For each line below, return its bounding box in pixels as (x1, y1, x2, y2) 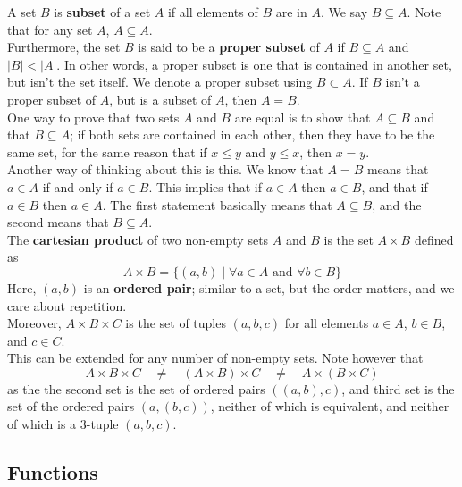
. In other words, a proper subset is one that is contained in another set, (56, 55, 452, 73)
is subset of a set (54, 3, 151, 21)
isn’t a (385, 72, 420, 91)
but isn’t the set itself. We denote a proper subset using (7, 72, 313, 91)
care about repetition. (7, 296, 127, 315)
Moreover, (7, 314, 62, 332)
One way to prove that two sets (7, 107, 180, 126)
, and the (372, 195, 422, 214)
